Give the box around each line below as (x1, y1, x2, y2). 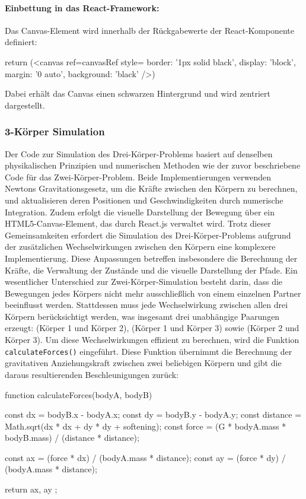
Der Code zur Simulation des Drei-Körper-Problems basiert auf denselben (5, 147, 273, 160)
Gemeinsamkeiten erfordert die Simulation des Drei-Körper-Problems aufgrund (5, 228, 291, 241)
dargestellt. (5, 98, 45, 111)
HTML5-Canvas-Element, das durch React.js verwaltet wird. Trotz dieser (5, 217, 271, 230)
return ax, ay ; (5, 483, 58, 495)
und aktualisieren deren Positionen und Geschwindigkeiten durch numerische (5, 193, 283, 206)
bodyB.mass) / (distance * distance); (5, 431, 139, 444)
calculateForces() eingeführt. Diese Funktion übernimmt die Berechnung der (5, 345, 292, 357)
